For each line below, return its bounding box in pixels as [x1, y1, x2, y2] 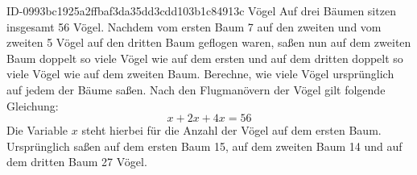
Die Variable [6, 122, 68, 139]
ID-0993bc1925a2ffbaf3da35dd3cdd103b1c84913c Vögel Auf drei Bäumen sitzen [6, 2, 396, 19]
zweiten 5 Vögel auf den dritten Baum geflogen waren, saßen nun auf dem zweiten [6, 34, 411, 51]
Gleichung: [6, 97, 59, 114]
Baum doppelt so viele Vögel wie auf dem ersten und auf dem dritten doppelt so [6, 49, 403, 66]
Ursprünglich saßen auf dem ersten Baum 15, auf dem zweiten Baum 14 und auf [6, 137, 403, 154]
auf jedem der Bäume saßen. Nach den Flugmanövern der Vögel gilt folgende [6, 81, 386, 98]
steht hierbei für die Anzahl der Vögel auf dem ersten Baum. [81, 122, 382, 139]
